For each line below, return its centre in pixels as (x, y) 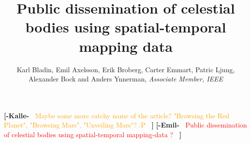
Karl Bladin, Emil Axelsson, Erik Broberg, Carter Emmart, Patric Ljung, (126, 69)
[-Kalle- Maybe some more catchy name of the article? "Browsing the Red (117, 115)
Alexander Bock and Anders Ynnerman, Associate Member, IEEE (126, 79)
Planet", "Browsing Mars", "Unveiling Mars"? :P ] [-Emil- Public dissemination (125, 125)
